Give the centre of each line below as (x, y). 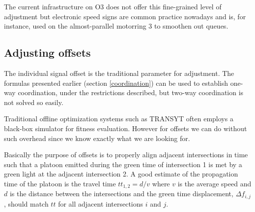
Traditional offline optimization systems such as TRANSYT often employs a (119, 119)
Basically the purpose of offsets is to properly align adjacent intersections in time (126, 155)
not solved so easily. (34, 102)
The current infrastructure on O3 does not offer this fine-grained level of (113, 6)
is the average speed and (214, 183)
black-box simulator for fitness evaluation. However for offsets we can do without (126, 128)
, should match (26, 203)
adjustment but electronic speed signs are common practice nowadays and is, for (125, 16)
